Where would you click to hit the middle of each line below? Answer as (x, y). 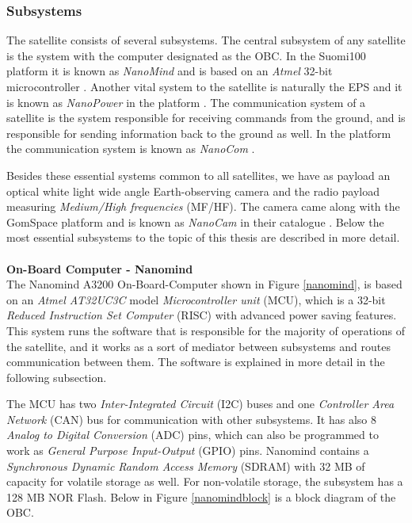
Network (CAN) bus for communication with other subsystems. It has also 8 (191, 419)
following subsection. (57, 377)
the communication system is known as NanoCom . (131, 149)
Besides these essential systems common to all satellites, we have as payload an (198, 175)
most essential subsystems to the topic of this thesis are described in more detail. (203, 237)
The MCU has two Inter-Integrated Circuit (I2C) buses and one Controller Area (200, 404)
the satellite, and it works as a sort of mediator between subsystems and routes (198, 346)
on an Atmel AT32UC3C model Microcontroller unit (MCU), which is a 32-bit (196, 299)
